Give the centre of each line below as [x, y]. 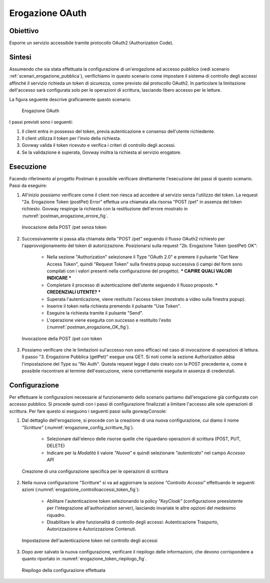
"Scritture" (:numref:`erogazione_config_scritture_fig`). [78, 427]
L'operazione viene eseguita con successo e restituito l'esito [109, 320]
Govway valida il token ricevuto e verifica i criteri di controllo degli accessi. [99, 145]
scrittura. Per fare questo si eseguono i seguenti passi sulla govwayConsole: [88, 411]
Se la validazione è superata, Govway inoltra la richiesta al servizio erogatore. [102, 152]
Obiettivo [24, 31]
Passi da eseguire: [28, 186]
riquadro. [56, 515]
